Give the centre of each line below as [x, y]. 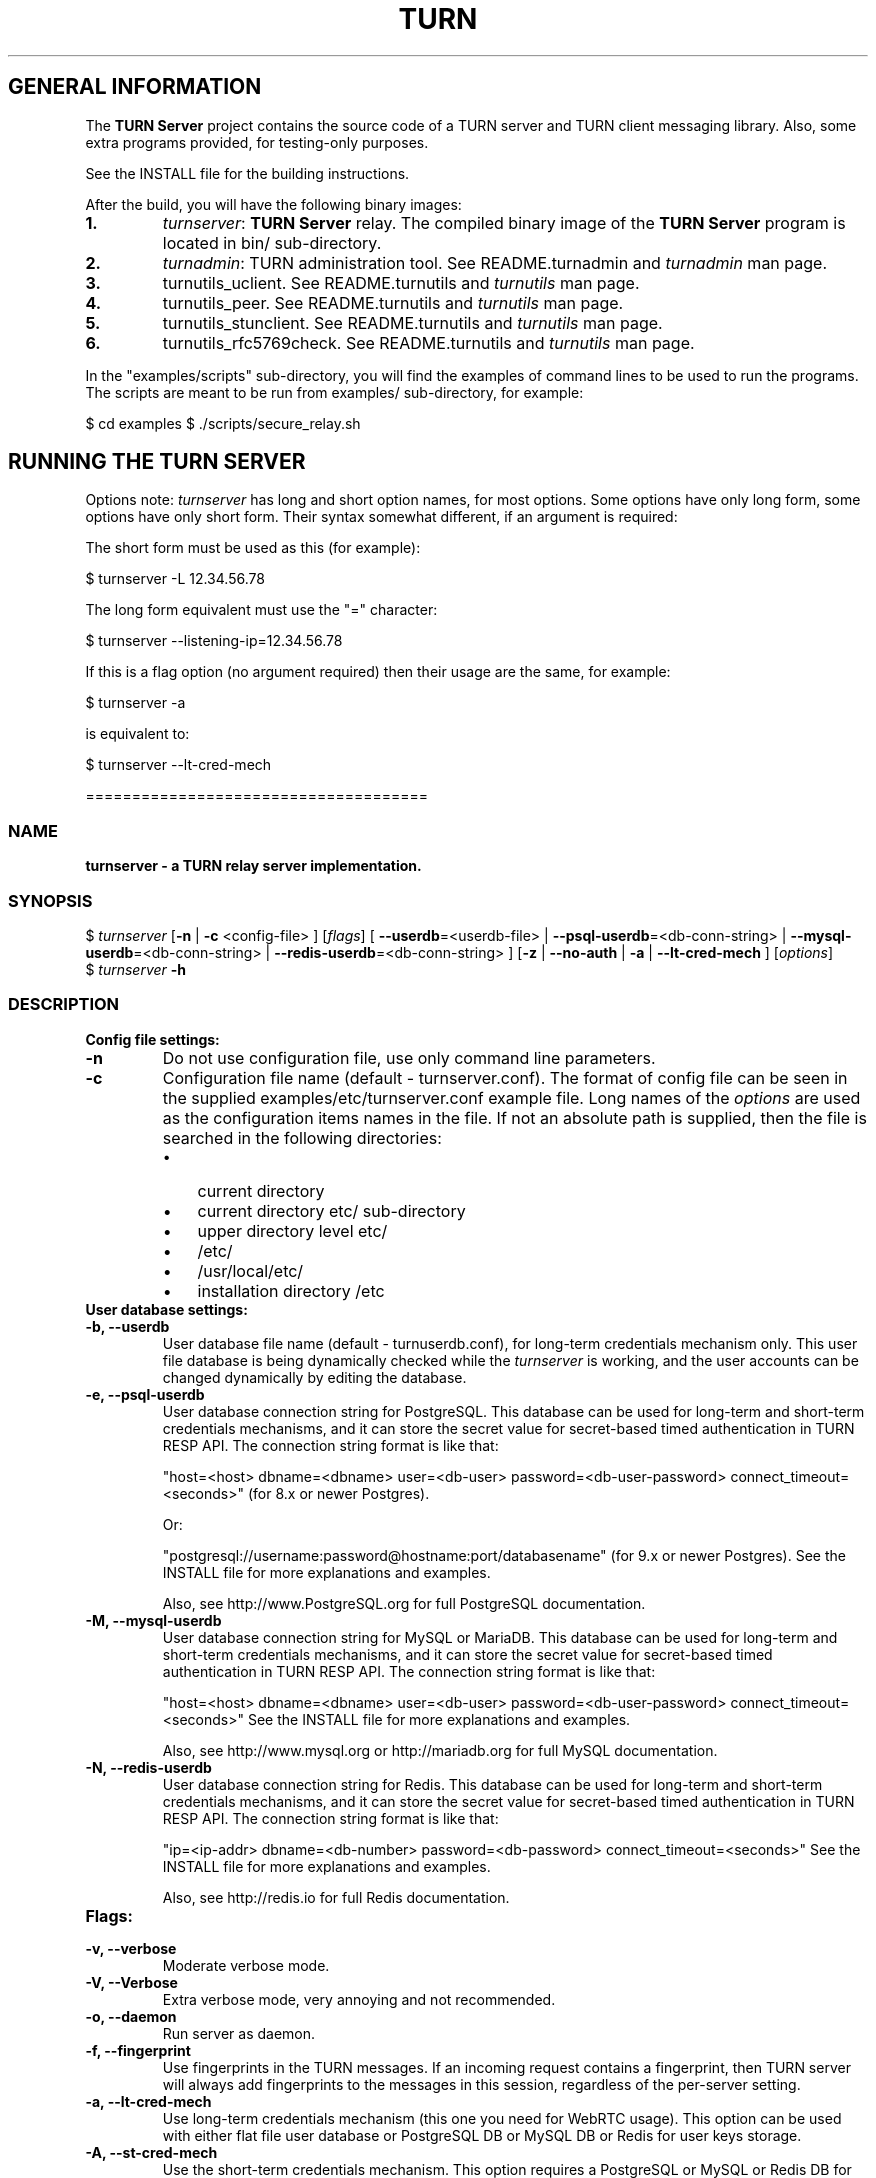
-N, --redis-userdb [148, 1767]
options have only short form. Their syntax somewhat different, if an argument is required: [381, 517]
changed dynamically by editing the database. [314, 1377]
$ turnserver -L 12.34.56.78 [175, 579]
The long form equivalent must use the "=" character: [261, 610]
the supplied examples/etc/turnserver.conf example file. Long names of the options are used [511, 1097]
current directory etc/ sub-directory [331, 1210]
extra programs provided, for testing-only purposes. [257, 142]
